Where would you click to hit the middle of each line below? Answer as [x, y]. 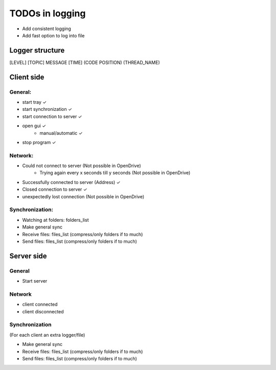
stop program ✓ [39, 142]
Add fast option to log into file [53, 35]
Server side [28, 256]
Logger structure [37, 50]
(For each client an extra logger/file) [47, 335]
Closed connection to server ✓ [55, 190]
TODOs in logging [48, 13]
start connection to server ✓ [52, 116]
